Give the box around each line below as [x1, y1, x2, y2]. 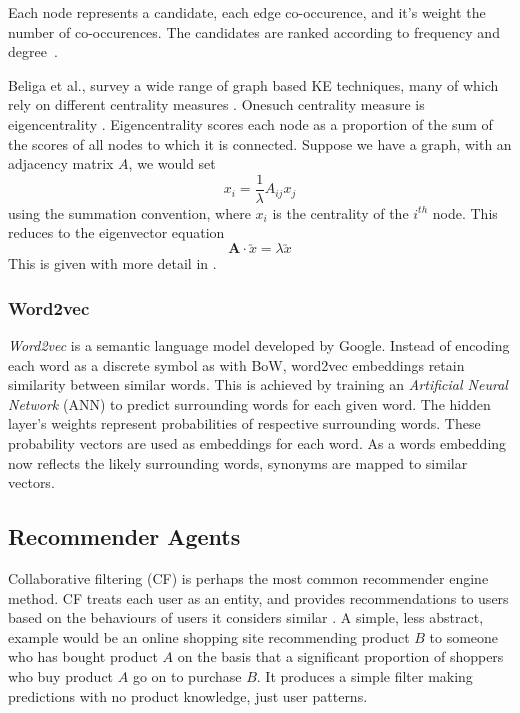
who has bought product [8, 646, 158, 667]
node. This [432, 202, 498, 223]
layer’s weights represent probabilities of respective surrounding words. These [8, 413, 481, 434]
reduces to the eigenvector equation [8, 222, 225, 243]
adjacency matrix [8, 153, 114, 174]
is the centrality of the [272, 202, 409, 223]
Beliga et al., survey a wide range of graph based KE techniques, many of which [8, 74, 499, 95]
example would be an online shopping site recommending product [8, 626, 410, 647]
